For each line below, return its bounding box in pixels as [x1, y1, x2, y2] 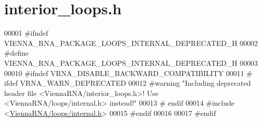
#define [4, 47, 29, 58]
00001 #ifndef [4, 28, 48, 38]
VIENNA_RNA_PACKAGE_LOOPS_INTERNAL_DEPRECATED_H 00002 [4, 37, 258, 48]
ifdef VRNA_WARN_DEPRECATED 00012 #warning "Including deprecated [4, 78, 251, 88]
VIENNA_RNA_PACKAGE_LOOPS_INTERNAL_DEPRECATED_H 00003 [4, 57, 258, 68]
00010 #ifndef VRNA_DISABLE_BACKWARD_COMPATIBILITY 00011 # [4, 67, 253, 78]
